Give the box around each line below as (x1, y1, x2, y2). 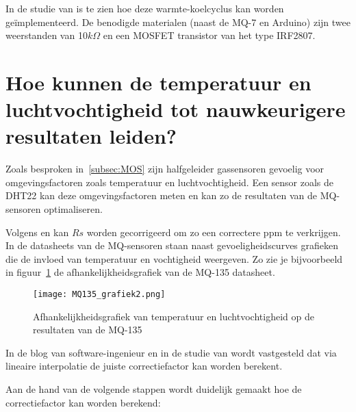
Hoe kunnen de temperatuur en (5, 68, 311, 96)
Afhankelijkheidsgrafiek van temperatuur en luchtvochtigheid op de (33, 309, 314, 323)
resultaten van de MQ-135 (33, 322, 142, 337)
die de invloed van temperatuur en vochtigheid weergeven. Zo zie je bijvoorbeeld (5, 251, 343, 266)
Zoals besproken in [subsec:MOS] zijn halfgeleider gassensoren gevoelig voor (5, 162, 325, 176)
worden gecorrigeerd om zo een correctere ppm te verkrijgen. (86, 224, 341, 239)
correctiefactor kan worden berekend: (5, 395, 161, 409)
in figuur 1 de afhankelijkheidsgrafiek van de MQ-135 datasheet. (5, 265, 275, 279)
